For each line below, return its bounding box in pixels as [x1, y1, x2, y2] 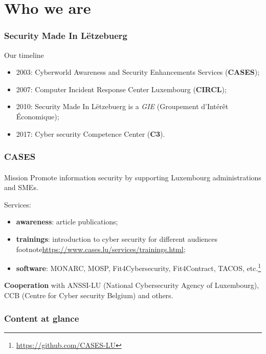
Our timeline [4, 49, 44, 60]
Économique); [16, 111, 59, 121]
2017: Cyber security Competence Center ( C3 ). [16, 128, 165, 139]
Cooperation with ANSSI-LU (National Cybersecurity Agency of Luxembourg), [4, 280, 259, 290]
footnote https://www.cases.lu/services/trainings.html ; [16, 243, 186, 254]
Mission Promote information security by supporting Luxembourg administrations [4, 172, 261, 182]
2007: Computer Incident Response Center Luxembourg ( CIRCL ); [16, 84, 227, 94]
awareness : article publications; [16, 216, 118, 227]
